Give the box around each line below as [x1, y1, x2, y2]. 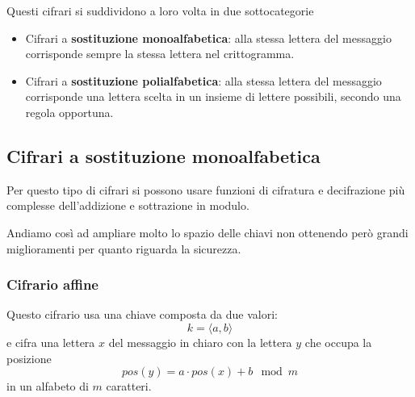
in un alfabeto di [6, 378, 89, 395]
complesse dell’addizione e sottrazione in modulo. [6, 197, 249, 214]
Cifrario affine [6, 274, 99, 295]
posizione [6, 349, 52, 366]
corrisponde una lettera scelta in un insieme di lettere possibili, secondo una [25, 88, 401, 105]
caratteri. [106, 378, 152, 395]
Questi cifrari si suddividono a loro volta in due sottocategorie [6, 2, 314, 19]
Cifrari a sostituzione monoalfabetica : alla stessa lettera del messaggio [25, 29, 392, 46]
